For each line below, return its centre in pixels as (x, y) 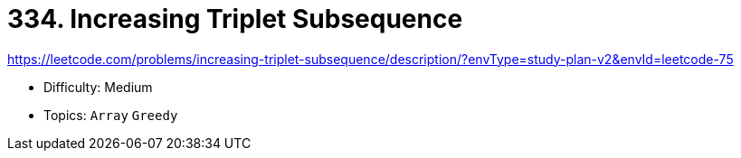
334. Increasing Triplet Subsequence (235, 19)
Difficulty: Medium (98, 87)
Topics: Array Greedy (111, 115)
